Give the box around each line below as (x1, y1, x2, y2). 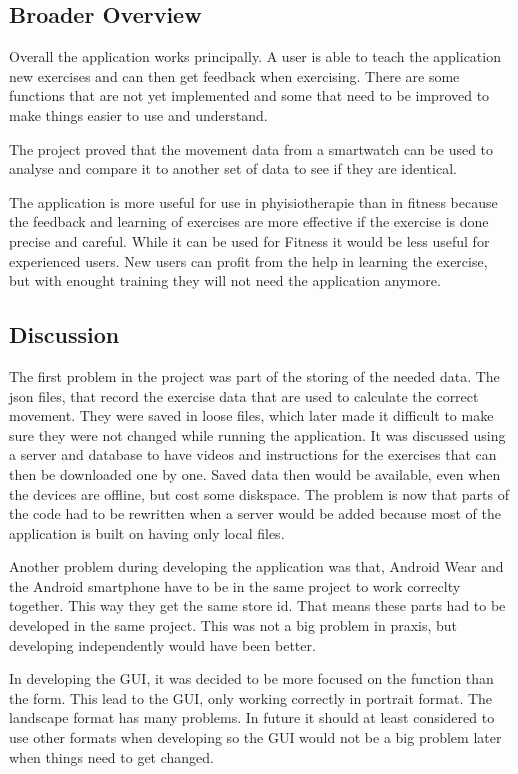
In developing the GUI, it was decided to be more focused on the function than (9, 668, 494, 689)
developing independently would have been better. (9, 634, 316, 655)
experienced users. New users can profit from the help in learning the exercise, (9, 250, 488, 271)
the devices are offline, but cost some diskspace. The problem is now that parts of (9, 483, 509, 504)
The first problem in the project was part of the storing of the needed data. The (9, 365, 500, 386)
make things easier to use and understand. (9, 104, 268, 125)
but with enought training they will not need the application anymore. (9, 270, 441, 291)
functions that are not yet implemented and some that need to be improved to (9, 85, 490, 106)
